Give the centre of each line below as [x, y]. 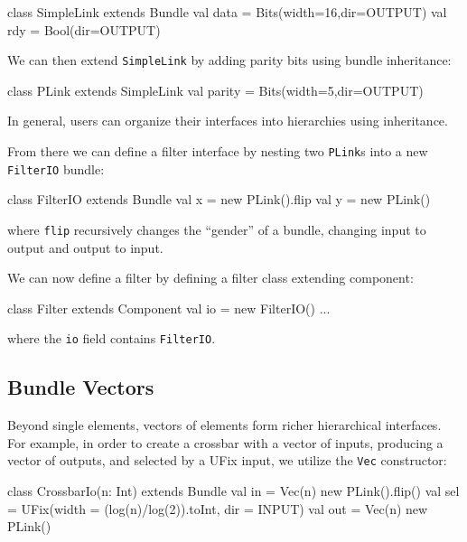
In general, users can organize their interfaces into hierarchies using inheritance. [228, 121]
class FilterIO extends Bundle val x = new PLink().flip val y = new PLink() [219, 199]
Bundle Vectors [81, 387]
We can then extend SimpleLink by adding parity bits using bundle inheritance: [229, 60]
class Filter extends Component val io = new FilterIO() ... [169, 308]
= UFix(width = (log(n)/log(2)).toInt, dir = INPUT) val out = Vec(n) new [218, 508]
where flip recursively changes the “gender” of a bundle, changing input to [217, 229]
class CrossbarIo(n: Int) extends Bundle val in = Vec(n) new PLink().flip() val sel [233, 491]
